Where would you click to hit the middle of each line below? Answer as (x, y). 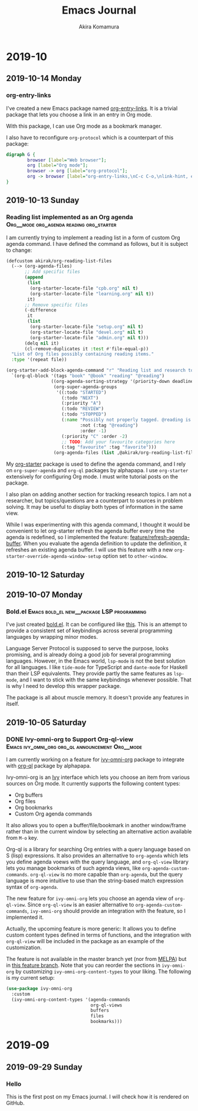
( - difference (41, 310)
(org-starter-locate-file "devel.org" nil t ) (87, 332)
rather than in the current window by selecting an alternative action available (99, 831)
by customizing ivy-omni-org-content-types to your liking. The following (103, 971)
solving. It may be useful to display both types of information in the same (95, 507)
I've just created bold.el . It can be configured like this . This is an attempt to (97, 625)
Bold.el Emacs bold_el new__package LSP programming (76, 611)
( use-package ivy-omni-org (39, 988)
